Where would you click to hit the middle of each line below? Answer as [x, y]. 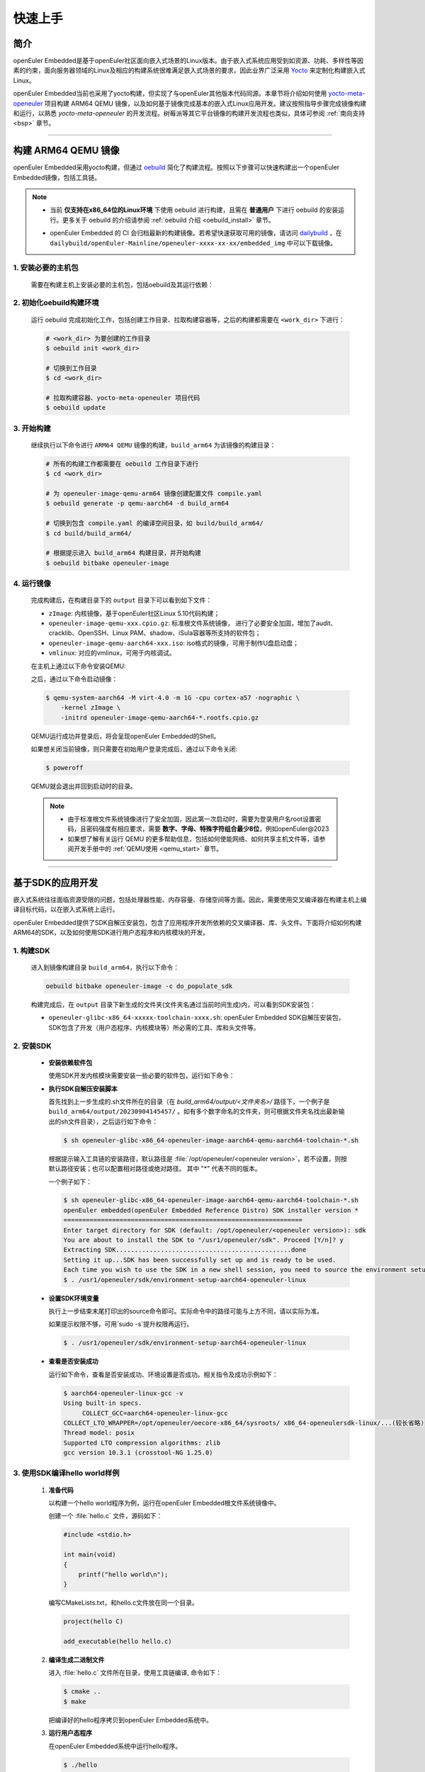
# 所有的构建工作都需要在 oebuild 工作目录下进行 [122, 464]
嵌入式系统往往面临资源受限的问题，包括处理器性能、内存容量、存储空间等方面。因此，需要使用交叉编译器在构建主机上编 [190, 899]
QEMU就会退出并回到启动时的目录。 [84, 786]
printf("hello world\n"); [123, 1574]
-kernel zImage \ [91, 708]
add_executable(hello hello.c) [118, 1642]
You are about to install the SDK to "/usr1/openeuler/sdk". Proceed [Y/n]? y [203, 1240]
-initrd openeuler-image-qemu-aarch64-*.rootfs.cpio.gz [160, 717]
